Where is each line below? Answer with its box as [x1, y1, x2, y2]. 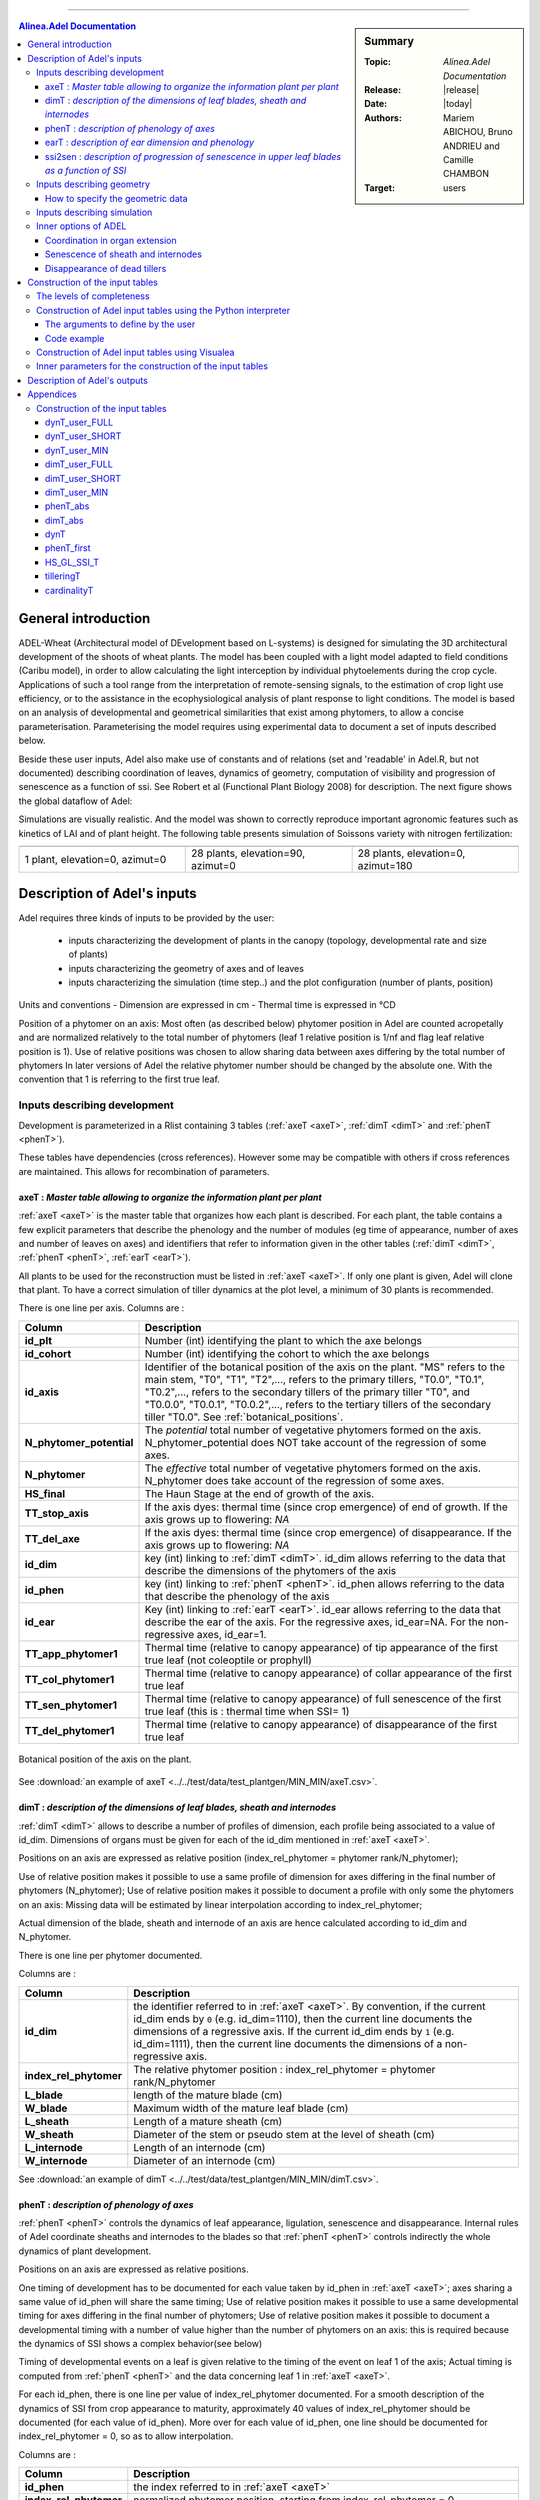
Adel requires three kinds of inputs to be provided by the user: [18, 911, 275, 924]
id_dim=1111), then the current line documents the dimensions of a [133, 2036, 443, 2050]
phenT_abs [45, 500, 90, 512]
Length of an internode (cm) [133, 2140, 266, 2154]
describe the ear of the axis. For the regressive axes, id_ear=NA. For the [144, 1615, 484, 1629]
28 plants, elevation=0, [357, 846, 466, 860]
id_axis [24, 1385, 59, 1399]
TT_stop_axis [24, 1506, 89, 1520]
